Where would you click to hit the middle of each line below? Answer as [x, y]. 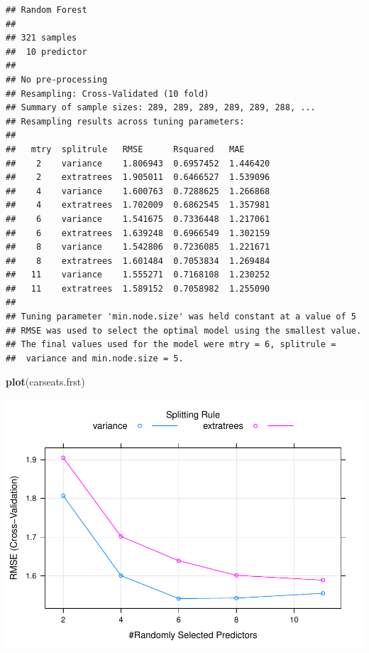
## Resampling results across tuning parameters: [125, 121]
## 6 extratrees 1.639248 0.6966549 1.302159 [138, 233]
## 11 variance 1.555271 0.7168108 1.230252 [138, 275]
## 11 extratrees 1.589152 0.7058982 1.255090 [138, 288]
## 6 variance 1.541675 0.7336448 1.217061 [138, 219]
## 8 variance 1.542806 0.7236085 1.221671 [138, 247]
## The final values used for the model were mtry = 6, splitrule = [171, 345]
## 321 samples [42, 38]
